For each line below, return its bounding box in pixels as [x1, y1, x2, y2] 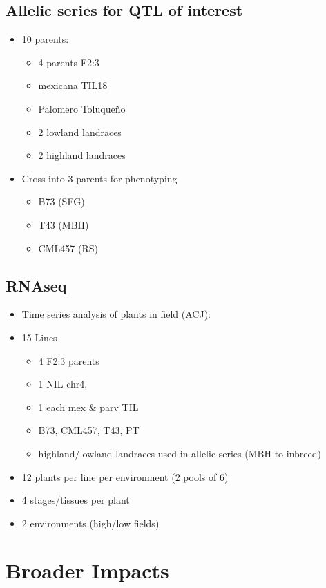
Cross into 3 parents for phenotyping [21, 171, 178, 185]
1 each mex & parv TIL [38, 399, 139, 414]
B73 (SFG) [38, 194, 85, 209]
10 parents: [21, 32, 69, 46]
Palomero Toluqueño [38, 101, 126, 115]
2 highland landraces [38, 148, 126, 162]
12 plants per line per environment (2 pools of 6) [21, 469, 229, 484]
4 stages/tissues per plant [21, 493, 130, 507]
